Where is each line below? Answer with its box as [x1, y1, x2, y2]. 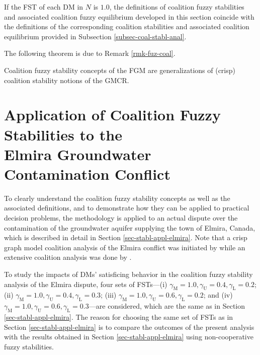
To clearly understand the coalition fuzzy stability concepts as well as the [4, 192, 230, 203]
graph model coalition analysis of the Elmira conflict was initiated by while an [4, 242, 245, 252]
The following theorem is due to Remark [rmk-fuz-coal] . [4, 48, 176, 58]
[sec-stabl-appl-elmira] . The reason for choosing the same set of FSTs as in [4, 311, 233, 322]
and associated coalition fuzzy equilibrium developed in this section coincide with [4, 11, 254, 22]
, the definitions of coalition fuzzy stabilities [109, 2, 244, 12]
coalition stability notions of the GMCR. [4, 75, 129, 85]
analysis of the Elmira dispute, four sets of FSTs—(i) [4, 278, 167, 289]
